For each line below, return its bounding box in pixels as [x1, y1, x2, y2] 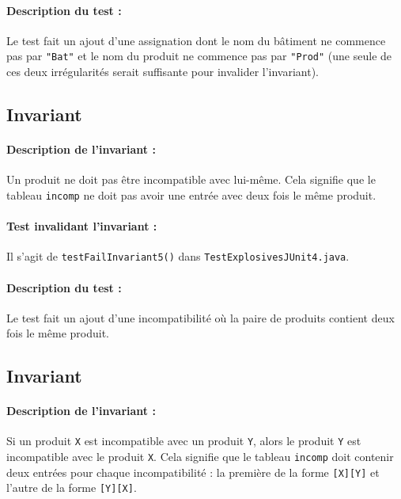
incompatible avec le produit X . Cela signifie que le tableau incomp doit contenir [6, 448, 394, 465]
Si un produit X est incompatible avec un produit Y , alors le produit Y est [6, 432, 361, 449]
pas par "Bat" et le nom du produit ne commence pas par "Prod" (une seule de [6, 48, 392, 64]
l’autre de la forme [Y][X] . [6, 479, 137, 496]
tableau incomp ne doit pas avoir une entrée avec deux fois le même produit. [6, 186, 376, 203]
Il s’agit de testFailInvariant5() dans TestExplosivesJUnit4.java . [6, 248, 350, 265]
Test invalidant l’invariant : [6, 218, 157, 234]
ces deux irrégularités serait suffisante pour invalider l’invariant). [6, 63, 320, 80]
